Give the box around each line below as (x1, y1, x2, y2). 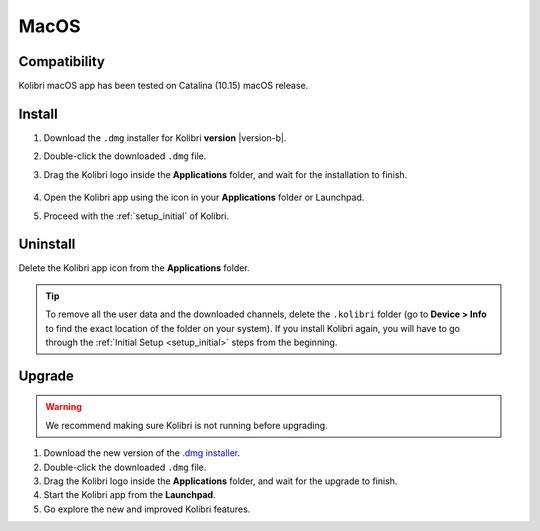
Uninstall (18, 236, 76, 253)
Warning (45, 401, 82, 413)
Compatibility (18, 53, 105, 70)
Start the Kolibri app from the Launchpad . (43, 489, 216, 501)
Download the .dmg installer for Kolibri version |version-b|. (43, 131, 287, 144)
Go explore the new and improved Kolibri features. (43, 503, 251, 515)
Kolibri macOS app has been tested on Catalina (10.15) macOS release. (18, 80, 309, 92)
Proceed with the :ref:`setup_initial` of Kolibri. (43, 210, 230, 222)
